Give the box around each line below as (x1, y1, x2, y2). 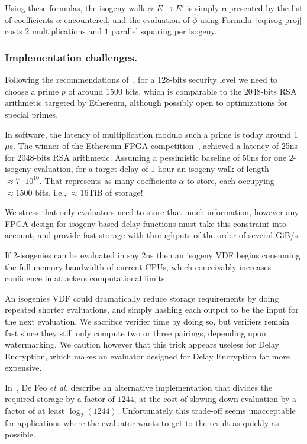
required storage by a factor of (5, 393, 115, 405)
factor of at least (5, 404, 65, 417)
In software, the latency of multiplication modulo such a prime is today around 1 (5, 128, 298, 140)
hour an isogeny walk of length (157, 163, 269, 175)
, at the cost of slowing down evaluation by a (134, 393, 297, 405)
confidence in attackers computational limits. (5, 272, 167, 284)
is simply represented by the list (186, 2, 303, 14)
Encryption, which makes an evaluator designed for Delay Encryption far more (5, 349, 290, 362)
